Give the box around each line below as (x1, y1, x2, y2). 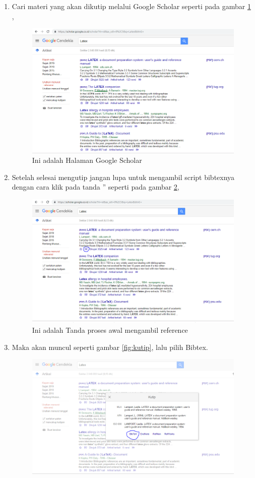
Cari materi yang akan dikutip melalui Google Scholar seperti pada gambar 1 (12, 1, 251, 11)
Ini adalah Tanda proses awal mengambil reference (32, 324, 188, 335)
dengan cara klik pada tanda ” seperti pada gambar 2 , (12, 182, 179, 192)
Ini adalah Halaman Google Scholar (32, 155, 142, 165)
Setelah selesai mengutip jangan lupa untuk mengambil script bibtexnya (12, 171, 235, 182)
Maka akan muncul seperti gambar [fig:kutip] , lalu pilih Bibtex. (12, 341, 208, 352)
